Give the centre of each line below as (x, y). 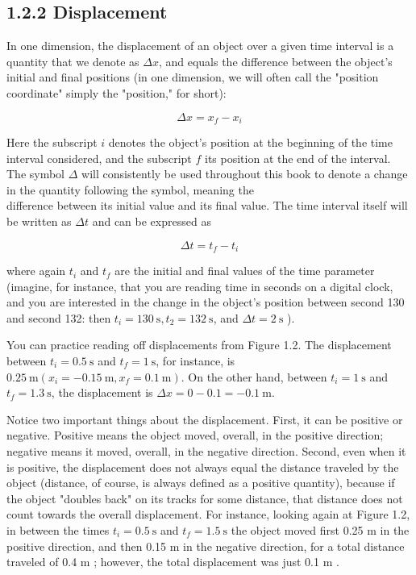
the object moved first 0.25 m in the (320, 529)
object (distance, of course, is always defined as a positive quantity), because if (201, 483)
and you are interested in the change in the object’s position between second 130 (206, 302)
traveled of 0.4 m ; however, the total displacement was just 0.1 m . (173, 562)
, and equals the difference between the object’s (275, 61)
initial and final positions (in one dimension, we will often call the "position (193, 77)
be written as (39, 221)
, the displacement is (102, 392)
